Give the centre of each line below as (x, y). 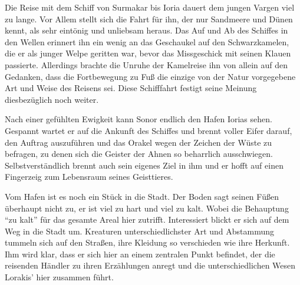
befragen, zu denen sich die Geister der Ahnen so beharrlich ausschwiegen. (139, 154)
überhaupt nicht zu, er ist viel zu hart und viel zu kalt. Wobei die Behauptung (147, 208)
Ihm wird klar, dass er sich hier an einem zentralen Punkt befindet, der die (140, 254)
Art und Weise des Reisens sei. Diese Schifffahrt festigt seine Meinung (131, 88)
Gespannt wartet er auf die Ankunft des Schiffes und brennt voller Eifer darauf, (149, 130)
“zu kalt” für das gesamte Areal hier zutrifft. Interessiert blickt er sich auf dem (147, 219)
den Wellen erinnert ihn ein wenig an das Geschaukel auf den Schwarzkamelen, (147, 41)
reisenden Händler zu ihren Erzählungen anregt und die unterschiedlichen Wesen (150, 265)
